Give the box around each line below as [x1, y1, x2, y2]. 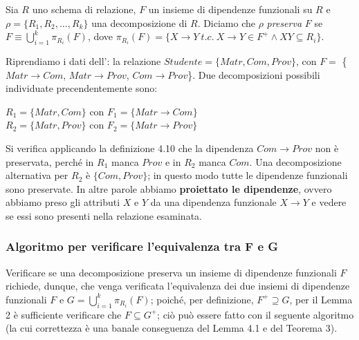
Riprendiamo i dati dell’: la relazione [6, 53, 161, 68]
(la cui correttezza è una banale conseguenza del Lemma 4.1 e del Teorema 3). [6, 321, 338, 335]
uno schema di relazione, [32, 2, 136, 16]
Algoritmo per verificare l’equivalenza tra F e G [6, 238, 279, 255]
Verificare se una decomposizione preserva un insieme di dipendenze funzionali [6, 265, 337, 279]
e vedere [311, 195, 347, 209]
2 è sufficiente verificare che [6, 307, 122, 321]
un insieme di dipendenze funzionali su [148, 2, 313, 16]
